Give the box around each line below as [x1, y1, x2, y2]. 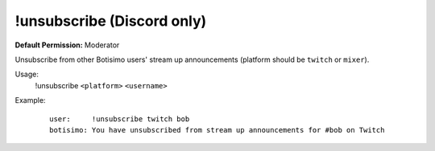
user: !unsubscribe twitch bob [49, 114, 190, 124]
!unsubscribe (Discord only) [14, 12, 207, 30]
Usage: [14, 69, 39, 80]
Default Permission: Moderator [14, 40, 120, 50]
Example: [14, 96, 46, 105]
